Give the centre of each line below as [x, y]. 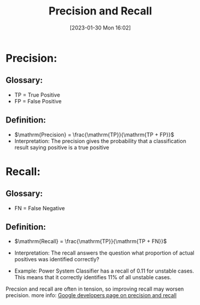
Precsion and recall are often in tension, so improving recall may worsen [95, 289]
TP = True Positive [37, 95]
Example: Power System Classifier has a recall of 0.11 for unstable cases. [104, 271]
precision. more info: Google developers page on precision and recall [91, 295]
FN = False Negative [40, 208]
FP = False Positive [38, 101]
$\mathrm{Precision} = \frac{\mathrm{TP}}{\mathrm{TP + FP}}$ [94, 134]
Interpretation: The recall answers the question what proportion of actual [104, 253]
